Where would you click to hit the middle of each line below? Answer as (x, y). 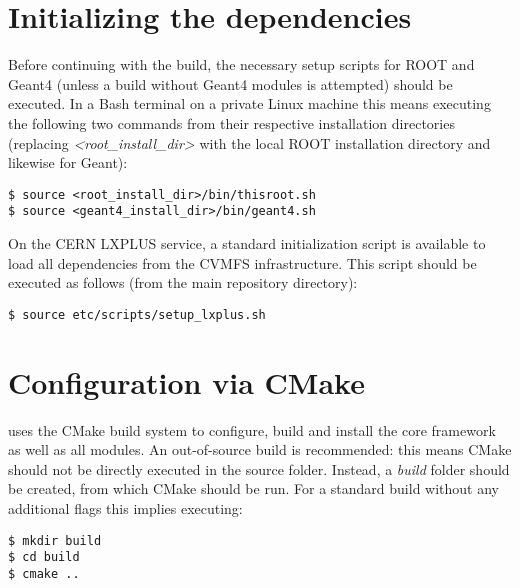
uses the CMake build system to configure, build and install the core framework (252, 429)
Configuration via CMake (186, 381)
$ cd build (44, 557)
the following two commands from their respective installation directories (231, 122)
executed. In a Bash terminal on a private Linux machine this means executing (249, 103)
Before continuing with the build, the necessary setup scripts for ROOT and (241, 64)
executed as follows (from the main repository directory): (183, 282)
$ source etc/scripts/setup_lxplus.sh (137, 314)
